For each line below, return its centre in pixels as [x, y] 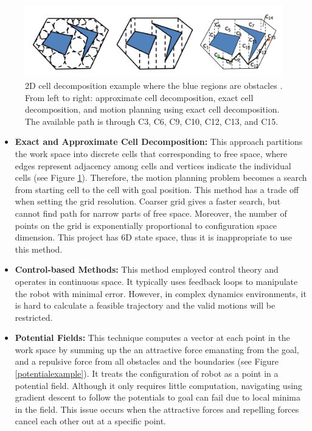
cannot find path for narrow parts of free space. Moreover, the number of [151, 213]
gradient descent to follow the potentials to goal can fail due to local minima [158, 397]
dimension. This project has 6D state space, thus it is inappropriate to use [153, 237]
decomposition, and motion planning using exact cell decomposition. [152, 109]
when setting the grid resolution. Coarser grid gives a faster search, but [148, 201]
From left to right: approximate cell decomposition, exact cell [139, 97]
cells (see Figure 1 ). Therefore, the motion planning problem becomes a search [161, 177]
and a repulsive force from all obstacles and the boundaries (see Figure [147, 361]
